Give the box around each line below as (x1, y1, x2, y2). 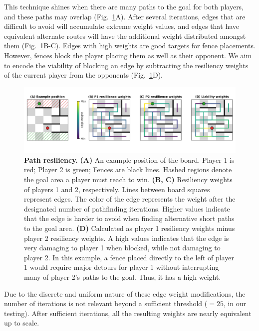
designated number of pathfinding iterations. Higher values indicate (24, 203, 230, 214)
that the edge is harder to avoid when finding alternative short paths (24, 213, 235, 223)
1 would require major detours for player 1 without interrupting (24, 262, 219, 272)
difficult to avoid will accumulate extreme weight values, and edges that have (4, 21, 240, 31)
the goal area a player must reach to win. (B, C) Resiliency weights (24, 174, 233, 185)
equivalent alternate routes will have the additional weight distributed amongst (4, 30, 246, 41)
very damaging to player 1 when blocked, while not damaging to (24, 242, 221, 253)
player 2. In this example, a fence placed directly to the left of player (24, 252, 234, 262)
